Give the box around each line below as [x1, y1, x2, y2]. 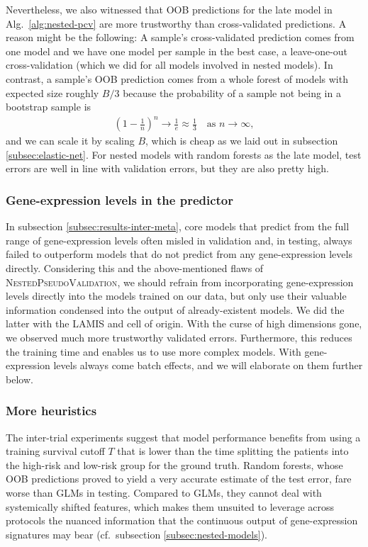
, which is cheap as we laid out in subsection [145, 133, 338, 148]
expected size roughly [6, 85, 99, 100]
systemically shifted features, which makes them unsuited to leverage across [6, 499, 335, 514]
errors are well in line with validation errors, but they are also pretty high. [6, 161, 329, 176]
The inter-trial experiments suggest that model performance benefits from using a [6, 429, 361, 444]
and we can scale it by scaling [6, 133, 135, 148]
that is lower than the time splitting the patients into [117, 444, 349, 458]
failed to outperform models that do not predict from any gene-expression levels [6, 247, 352, 261]
